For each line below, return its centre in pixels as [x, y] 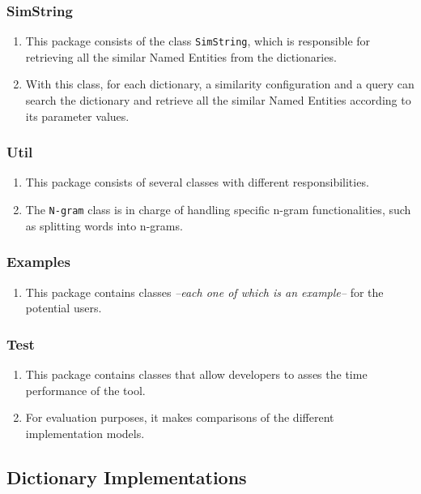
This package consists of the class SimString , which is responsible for [198, 41]
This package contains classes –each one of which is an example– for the [204, 292]
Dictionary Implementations [127, 477]
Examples [38, 262]
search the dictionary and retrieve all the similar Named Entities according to [218, 100]
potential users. [64, 308]
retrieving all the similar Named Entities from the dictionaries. [181, 56]
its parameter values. [77, 116]
